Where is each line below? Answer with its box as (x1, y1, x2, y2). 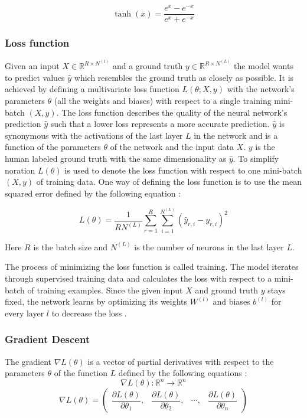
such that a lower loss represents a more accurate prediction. (50, 117, 270, 130)
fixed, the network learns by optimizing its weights (5, 295, 188, 308)
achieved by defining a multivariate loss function (5, 83, 179, 95)
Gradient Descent (5, 332, 90, 347)
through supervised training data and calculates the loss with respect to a (5, 272, 272, 284)
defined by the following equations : (118, 367, 247, 379)
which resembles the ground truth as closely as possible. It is (74, 71, 294, 83)
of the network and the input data (110, 141, 234, 153)
